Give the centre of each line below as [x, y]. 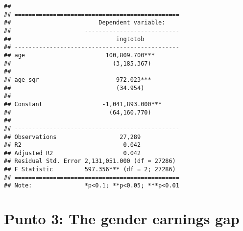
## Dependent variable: [85, 23]
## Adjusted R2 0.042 [73, 153]
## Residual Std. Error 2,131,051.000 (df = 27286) [90, 161]
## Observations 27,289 [73, 137]
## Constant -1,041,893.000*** [83, 104]
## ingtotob [74, 39]
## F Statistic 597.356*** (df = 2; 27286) [90, 170]
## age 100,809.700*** [79, 55]
